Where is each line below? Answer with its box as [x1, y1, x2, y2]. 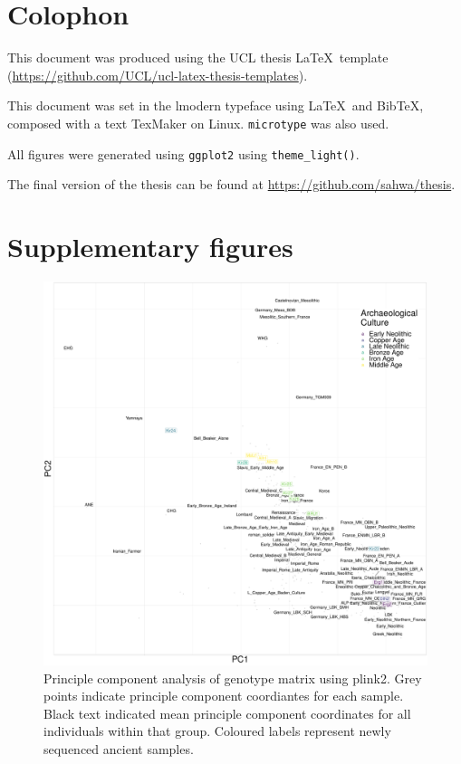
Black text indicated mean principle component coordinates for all [43, 703, 411, 722]
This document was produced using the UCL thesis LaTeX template [7, 48, 389, 67]
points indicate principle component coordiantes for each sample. [43, 686, 404, 705]
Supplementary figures [7, 228, 293, 264]
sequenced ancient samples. [43, 739, 194, 758]
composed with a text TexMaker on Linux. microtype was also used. [7, 113, 389, 132]
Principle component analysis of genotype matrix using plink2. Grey [43, 668, 422, 687]
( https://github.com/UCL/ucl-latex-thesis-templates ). [7, 65, 308, 84]
